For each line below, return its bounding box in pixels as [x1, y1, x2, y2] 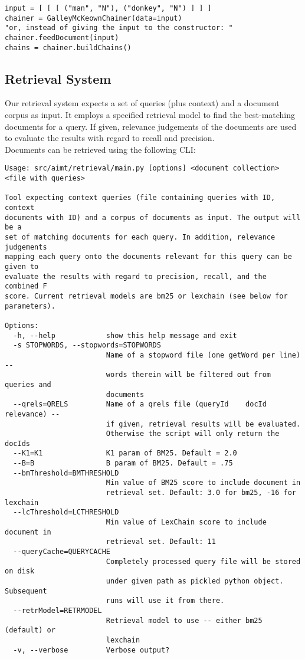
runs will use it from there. [106, 596, 225, 605]
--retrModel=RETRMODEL [13, 606, 102, 615]
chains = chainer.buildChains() [5, 43, 132, 52]
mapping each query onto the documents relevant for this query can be [5, 253, 292, 261]
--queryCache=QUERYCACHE [13, 547, 110, 556]
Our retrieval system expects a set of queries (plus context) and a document [5, 97, 280, 109]
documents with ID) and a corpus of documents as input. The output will [5, 213, 301, 222]
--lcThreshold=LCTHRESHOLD [13, 508, 119, 517]
